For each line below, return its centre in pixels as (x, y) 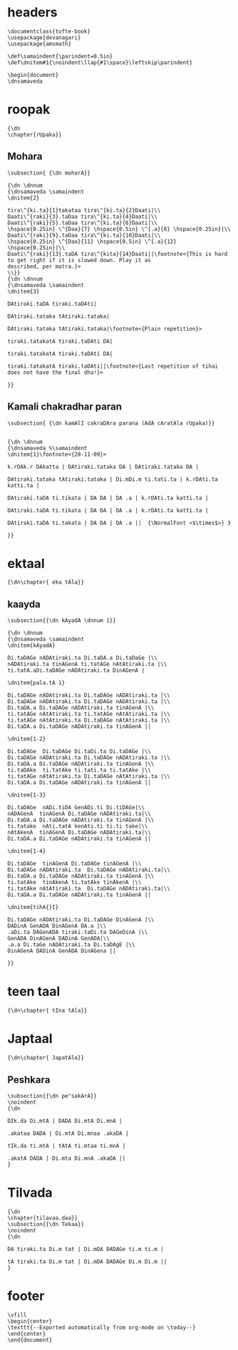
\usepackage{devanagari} (44, 37)
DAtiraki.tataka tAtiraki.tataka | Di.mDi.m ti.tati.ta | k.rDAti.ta (113, 479)
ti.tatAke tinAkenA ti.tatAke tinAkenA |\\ (74, 883)
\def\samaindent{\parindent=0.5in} (60, 56)
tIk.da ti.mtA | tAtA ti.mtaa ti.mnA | (67, 1146)
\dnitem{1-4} (27, 851)
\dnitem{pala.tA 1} (36, 683)
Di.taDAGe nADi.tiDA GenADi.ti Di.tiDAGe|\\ (76, 808)
